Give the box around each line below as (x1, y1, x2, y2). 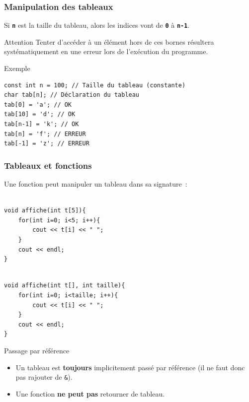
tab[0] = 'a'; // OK (4, 101, 72, 108)
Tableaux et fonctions (4, 159, 92, 171)
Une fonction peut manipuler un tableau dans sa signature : (4, 179, 187, 189)
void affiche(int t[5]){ (4, 207, 86, 214)
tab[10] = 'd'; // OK (4, 111, 76, 118)
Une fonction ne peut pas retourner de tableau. (15, 388, 165, 399)
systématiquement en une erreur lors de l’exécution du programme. (4, 46, 208, 57)
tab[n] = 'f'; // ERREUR (4, 130, 86, 137)
